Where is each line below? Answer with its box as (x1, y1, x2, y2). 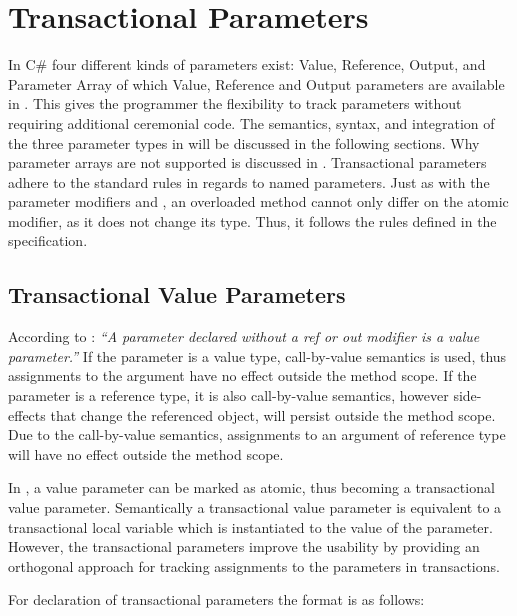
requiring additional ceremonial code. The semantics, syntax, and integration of (8, 112, 495, 133)
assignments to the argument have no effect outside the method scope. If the (8, 365, 477, 386)
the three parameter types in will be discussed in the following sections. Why (8, 132, 480, 153)
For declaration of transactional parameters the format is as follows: (8, 589, 425, 610)
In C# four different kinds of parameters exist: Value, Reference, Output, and (8, 54, 486, 75)
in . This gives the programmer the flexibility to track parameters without (8, 93, 462, 114)
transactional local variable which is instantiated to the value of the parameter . (8, 516, 493, 537)
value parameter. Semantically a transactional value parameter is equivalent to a (8, 497, 502, 518)
